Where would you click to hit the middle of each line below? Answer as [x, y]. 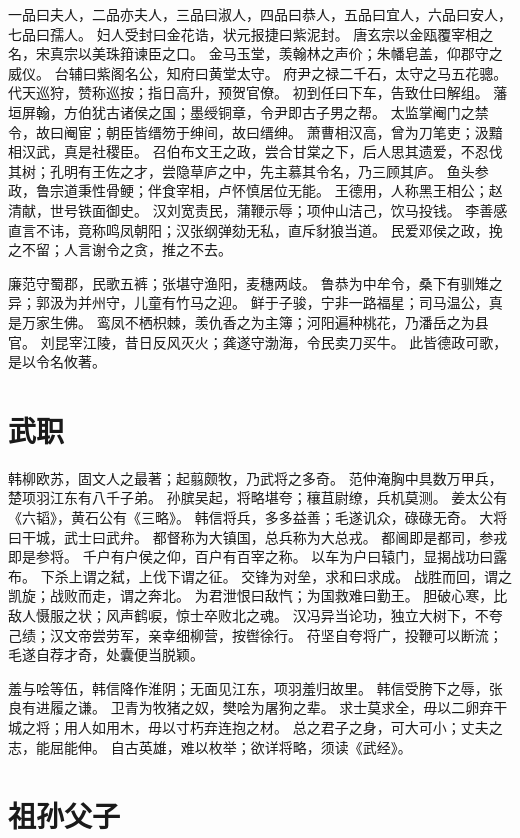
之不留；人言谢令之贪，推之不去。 [120, 249]
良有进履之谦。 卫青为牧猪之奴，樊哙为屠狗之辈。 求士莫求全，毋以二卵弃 [251, 707]
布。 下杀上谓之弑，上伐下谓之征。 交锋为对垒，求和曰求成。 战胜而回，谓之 [260, 575]
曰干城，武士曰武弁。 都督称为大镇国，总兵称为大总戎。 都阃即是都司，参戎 [258, 536]
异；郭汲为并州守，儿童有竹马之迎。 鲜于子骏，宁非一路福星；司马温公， [248, 302]
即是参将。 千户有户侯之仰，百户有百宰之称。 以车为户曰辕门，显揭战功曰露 [258, 556]
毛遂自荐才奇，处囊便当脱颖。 [106, 654]
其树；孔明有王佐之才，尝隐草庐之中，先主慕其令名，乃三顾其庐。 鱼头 [241, 170]
